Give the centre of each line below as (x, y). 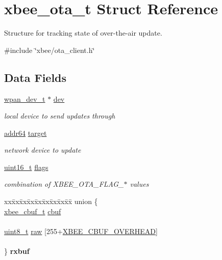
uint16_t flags (26, 167)
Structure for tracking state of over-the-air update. (83, 33)
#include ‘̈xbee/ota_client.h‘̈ (50, 50)
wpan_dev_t (25, 98)
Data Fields (35, 77)
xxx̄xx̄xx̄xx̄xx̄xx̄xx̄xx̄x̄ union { (51, 201)
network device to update (43, 150)
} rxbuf (17, 251)
